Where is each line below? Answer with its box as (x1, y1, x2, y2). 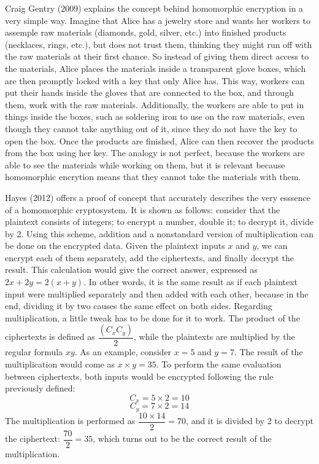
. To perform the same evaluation (156, 358, 282, 371)
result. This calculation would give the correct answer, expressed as (5, 263, 258, 276)
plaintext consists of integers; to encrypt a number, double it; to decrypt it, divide (5, 215, 313, 228)
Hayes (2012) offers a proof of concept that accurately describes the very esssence (5, 191, 311, 203)
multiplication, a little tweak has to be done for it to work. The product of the (5, 311, 300, 324)
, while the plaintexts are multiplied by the (134, 330, 295, 343)
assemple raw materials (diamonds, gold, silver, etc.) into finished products (5, 26, 286, 39)
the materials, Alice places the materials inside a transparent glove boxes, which (5, 61, 306, 74)
